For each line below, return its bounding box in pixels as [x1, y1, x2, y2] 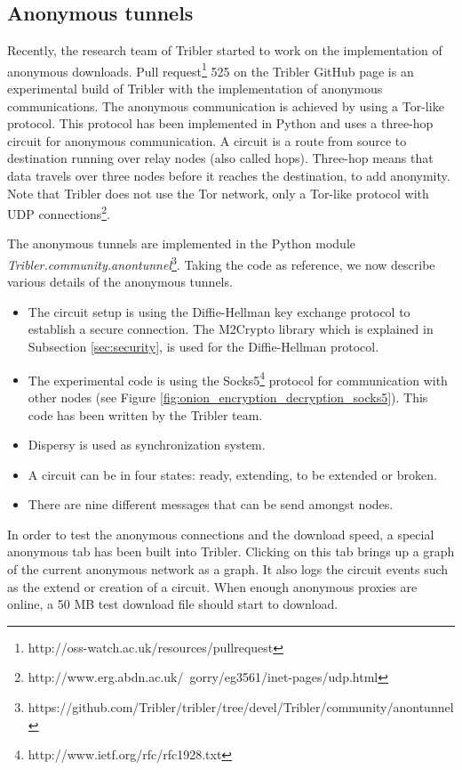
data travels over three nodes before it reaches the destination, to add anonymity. [7, 166, 450, 185]
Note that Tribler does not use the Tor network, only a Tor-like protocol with [7, 183, 429, 202]
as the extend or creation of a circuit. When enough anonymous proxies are [7, 577, 418, 596]
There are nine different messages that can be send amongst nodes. [28, 495, 394, 514]
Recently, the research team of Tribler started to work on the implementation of [7, 41, 442, 60]
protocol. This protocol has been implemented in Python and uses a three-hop [7, 114, 434, 133]
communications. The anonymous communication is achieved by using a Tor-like [7, 96, 444, 115]
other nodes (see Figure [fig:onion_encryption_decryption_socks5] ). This [28, 387, 428, 406]
